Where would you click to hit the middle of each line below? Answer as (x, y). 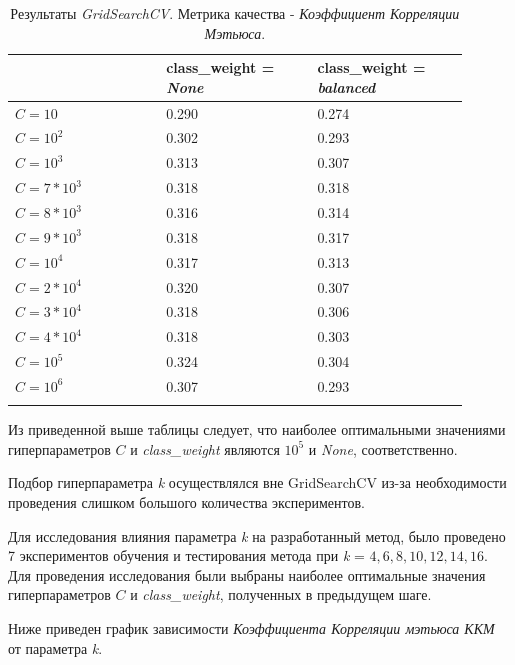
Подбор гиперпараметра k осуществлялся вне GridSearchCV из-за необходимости (257, 482)
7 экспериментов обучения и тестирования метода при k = (186, 555)
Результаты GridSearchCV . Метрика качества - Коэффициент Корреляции (235, 13)
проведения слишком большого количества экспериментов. (186, 502)
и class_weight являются (205, 448)
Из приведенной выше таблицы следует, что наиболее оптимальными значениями (257, 429)
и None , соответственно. (383, 448)
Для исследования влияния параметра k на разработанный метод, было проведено (257, 535)
